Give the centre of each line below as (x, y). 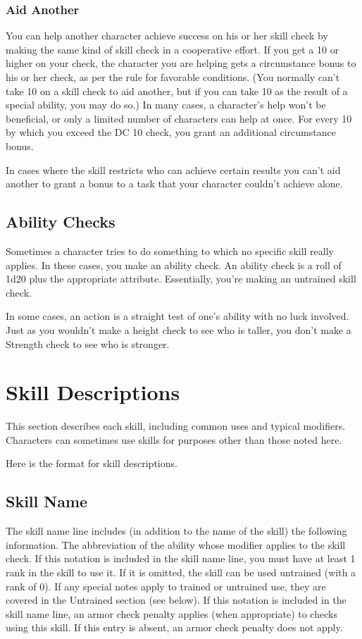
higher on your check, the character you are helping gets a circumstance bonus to (181, 63)
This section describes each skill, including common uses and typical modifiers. (176, 426)
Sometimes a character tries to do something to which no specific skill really (170, 250)
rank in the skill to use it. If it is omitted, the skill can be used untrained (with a (181, 572)
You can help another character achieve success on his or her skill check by (167, 36)
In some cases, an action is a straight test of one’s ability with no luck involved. (177, 316)
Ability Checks (61, 222)
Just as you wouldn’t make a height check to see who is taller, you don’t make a (179, 329)
